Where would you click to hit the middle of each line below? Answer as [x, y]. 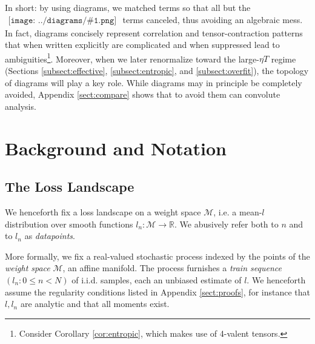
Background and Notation [116, 148]
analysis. [21, 106]
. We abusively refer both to [227, 224]
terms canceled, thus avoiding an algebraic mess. [213, 19]
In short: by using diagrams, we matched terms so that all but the [128, 7]
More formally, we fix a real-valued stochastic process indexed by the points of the [157, 256]
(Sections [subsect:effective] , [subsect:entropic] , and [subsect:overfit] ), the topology [157, 71]
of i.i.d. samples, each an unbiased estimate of [157, 279]
